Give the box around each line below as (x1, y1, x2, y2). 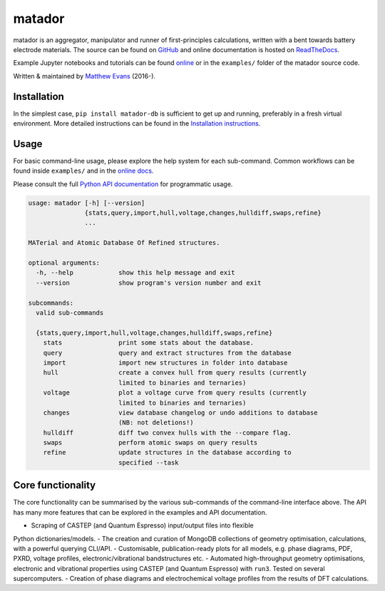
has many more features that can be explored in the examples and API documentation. (13, 507, 267, 517)
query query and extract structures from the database (43, 348, 292, 357)
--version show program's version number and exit (36, 278, 262, 287)
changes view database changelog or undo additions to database (43, 408, 318, 417)
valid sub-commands (36, 308, 104, 317)
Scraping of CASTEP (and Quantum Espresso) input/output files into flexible (31, 521, 255, 530)
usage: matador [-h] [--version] (28, 198, 145, 207)
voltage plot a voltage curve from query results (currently (43, 389, 307, 397)
